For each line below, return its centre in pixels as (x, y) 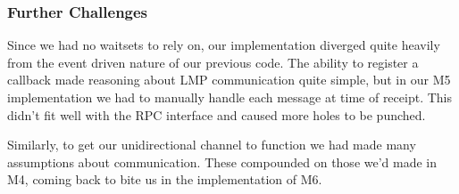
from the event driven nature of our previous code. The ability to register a (213, 62)
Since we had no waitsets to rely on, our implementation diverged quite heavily (224, 45)
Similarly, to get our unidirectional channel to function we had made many (212, 145)
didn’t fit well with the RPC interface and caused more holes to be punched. (217, 114)
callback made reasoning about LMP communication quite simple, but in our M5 (229, 80)
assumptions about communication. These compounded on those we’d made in (222, 162)
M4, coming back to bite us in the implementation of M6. (165, 179)
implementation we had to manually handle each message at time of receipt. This (229, 97)
